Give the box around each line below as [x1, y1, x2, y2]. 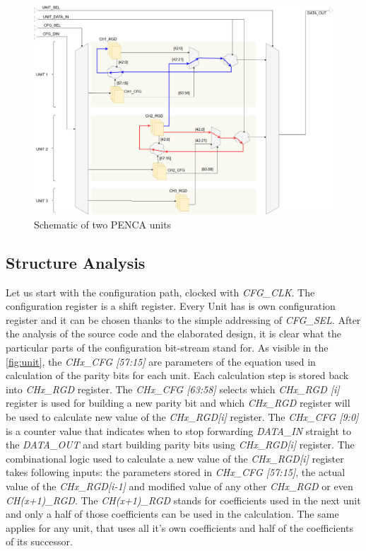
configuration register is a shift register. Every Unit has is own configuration [6, 298, 336, 313]
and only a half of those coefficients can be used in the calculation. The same [6, 506, 339, 521]
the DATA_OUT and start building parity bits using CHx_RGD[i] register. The [6, 437, 355, 452]
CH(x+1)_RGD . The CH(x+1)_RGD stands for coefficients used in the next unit [6, 492, 361, 507]
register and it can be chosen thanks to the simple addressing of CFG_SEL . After [6, 312, 361, 327]
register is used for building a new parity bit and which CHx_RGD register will [6, 395, 350, 410]
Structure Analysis [6, 251, 146, 273]
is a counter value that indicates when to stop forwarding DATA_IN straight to [6, 423, 352, 438]
